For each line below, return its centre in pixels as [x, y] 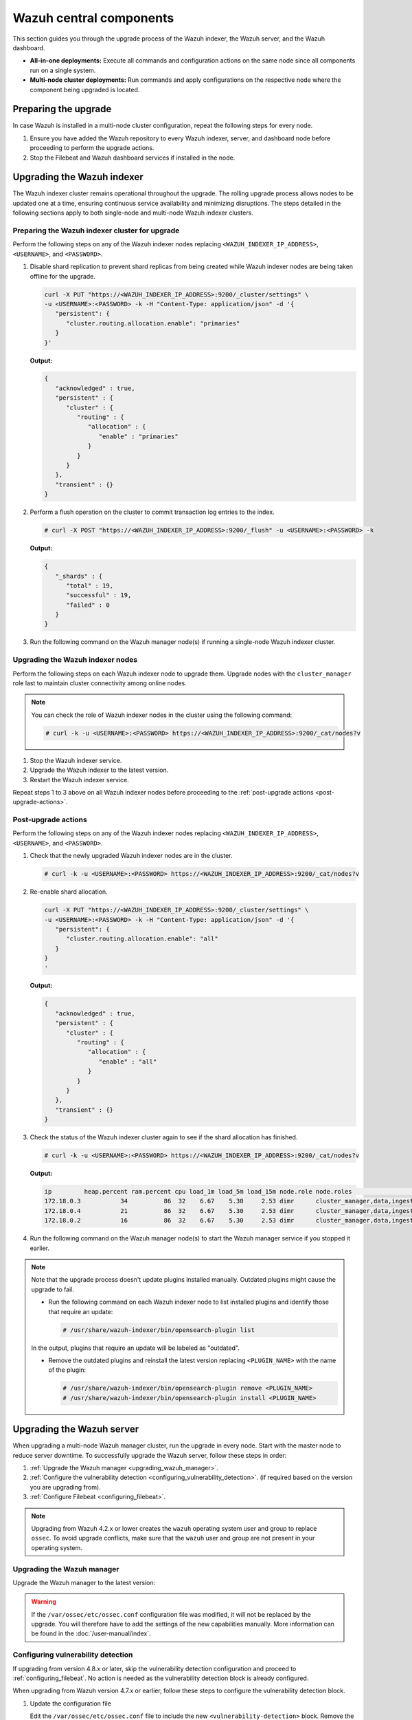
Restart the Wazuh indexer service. [80, 780]
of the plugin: [67, 1370]
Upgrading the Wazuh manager [66, 1569]
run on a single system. [63, 70]
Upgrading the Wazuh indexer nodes [75, 660]
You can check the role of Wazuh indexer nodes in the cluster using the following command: [162, 715]
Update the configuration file [70, 1703]
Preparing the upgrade [62, 109]
